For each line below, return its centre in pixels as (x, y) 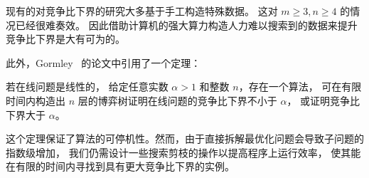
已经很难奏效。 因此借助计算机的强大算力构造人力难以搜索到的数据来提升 (186, 25)
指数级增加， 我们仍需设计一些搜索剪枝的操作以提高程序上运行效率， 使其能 (183, 152)
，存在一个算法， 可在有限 (300, 87)
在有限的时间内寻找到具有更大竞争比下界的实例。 (120, 166)
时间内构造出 (36, 100)
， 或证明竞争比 (323, 100)
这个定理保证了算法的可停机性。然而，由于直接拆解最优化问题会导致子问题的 (185, 138)
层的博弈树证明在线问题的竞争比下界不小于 (177, 100)
